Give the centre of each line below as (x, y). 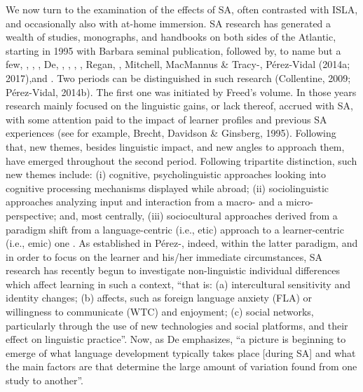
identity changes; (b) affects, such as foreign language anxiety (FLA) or (159, 298)
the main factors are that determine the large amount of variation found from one (181, 366)
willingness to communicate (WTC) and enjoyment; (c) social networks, (160, 312)
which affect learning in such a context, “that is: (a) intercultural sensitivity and (178, 284)
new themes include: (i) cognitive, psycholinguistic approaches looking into (166, 174)
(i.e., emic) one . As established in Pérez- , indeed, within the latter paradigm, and (182, 243)
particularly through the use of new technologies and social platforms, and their (177, 325)
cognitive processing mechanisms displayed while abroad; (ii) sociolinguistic (167, 188)
